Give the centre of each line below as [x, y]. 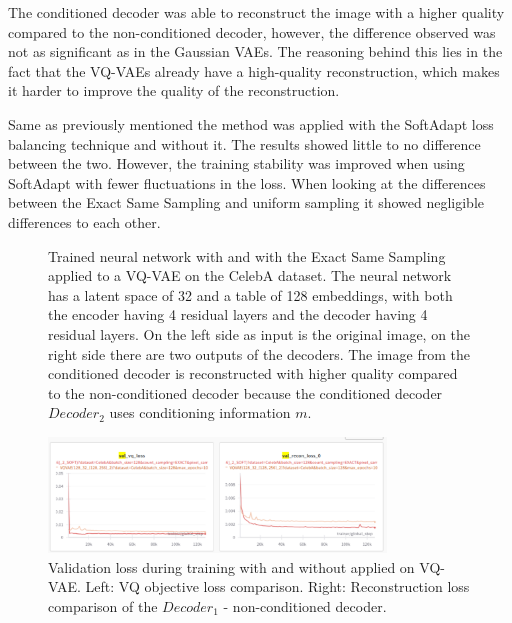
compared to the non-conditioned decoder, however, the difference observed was [252, 31]
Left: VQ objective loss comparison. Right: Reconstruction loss [277, 586]
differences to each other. [84, 221]
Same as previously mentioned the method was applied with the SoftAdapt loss [251, 123]
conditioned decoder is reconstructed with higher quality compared [253, 373]
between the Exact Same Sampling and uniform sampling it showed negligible [246, 202]
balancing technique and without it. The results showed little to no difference [244, 143]
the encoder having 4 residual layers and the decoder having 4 [238, 314]
